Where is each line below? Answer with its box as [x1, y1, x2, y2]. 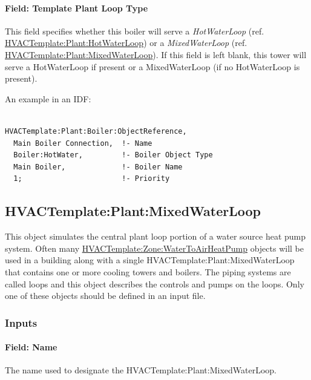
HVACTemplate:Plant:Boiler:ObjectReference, [5, 126, 187, 136]
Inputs [5, 315, 38, 330]
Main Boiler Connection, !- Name [13, 139, 152, 148]
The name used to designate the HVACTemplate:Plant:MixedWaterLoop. [5, 364, 277, 376]
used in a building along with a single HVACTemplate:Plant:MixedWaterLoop [5, 254, 295, 266]
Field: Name [5, 341, 57, 353]
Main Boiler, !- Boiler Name [13, 162, 183, 171]
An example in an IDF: [5, 92, 91, 105]
